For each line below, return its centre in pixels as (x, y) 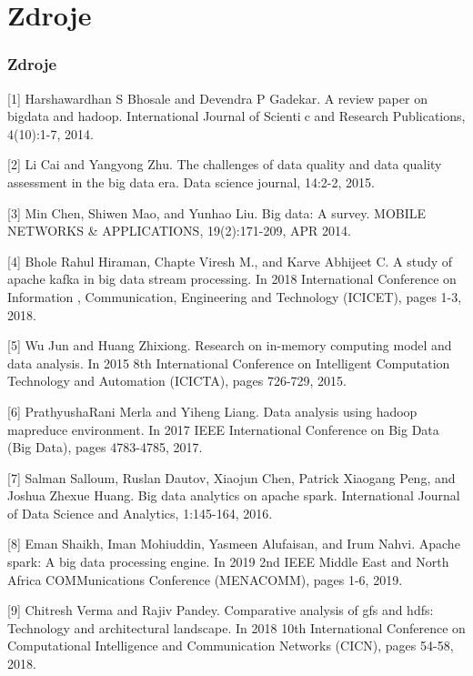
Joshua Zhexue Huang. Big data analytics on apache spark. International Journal (234, 495)
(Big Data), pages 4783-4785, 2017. (105, 447)
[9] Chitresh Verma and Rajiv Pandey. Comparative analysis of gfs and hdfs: (221, 610)
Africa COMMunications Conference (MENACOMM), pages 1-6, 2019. (205, 579)
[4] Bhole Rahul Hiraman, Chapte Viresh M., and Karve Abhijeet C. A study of (230, 261)
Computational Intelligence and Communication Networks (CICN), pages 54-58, (231, 646)
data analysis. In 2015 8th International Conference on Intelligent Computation (229, 363)
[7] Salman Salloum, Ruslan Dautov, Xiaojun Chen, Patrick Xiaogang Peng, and (231, 477)
